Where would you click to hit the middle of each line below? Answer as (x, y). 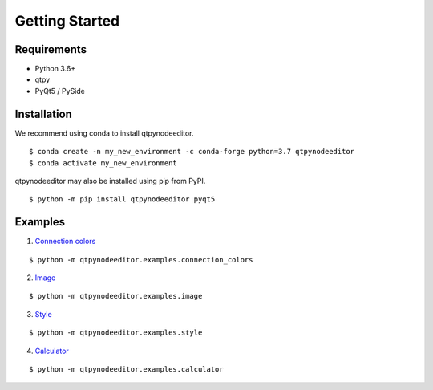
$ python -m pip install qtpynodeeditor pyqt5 (122, 199)
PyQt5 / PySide (60, 91)
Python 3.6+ (55, 69)
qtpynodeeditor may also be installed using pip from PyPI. (110, 181)
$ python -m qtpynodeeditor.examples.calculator (126, 369)
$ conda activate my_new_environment (103, 163)
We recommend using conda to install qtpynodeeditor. (104, 133)
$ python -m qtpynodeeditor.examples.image (116, 296)
